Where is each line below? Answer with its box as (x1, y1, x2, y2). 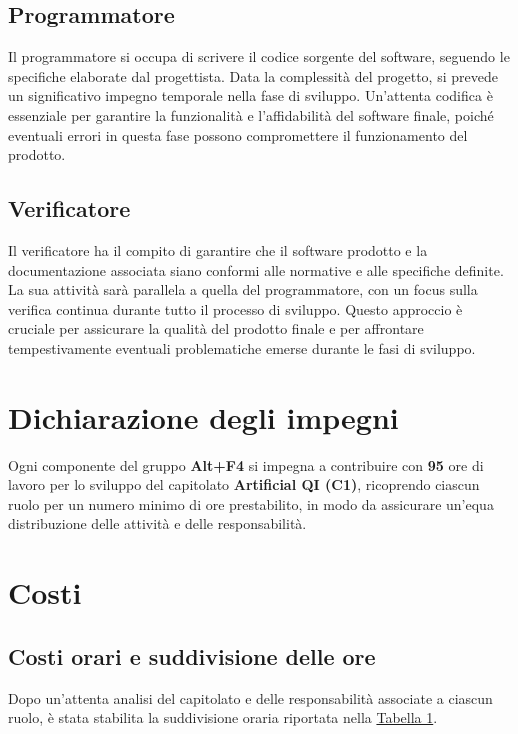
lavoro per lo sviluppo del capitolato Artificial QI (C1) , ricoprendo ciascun (8, 474, 480, 495)
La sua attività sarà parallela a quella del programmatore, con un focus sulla (8, 279, 478, 300)
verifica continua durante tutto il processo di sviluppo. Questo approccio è (8, 298, 463, 319)
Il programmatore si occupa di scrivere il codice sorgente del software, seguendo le (8, 46, 510, 67)
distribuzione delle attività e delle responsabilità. (8, 513, 307, 534)
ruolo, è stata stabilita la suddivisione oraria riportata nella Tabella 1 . (8, 707, 438, 728)
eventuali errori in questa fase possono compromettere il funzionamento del (8, 124, 468, 145)
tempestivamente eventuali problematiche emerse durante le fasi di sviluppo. (8, 337, 476, 358)
